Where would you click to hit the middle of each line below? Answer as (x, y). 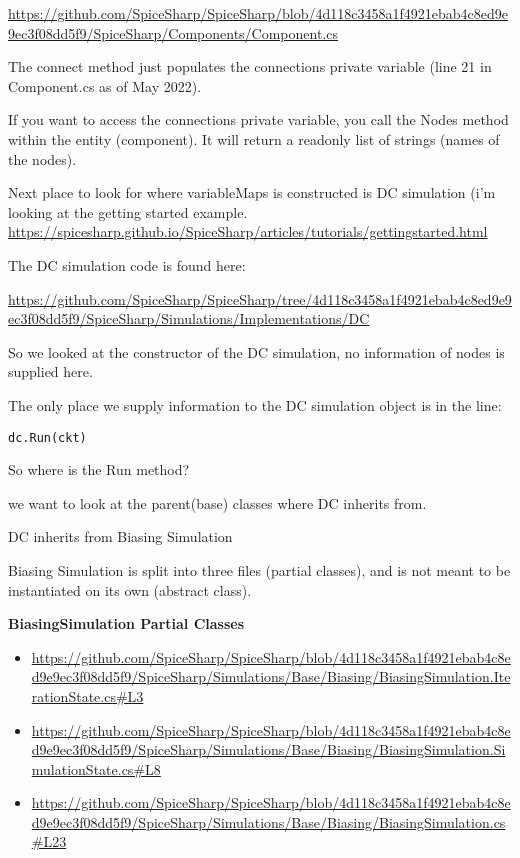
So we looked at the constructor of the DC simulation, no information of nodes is (256, 351)
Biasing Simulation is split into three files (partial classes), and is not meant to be (259, 569)
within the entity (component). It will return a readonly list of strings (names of (254, 138)
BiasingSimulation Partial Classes (126, 623)
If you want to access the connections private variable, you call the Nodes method (258, 119)
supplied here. (50, 371)
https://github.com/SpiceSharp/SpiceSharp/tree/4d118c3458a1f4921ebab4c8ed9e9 (260, 298)
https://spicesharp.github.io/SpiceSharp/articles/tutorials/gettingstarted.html (248, 231)
